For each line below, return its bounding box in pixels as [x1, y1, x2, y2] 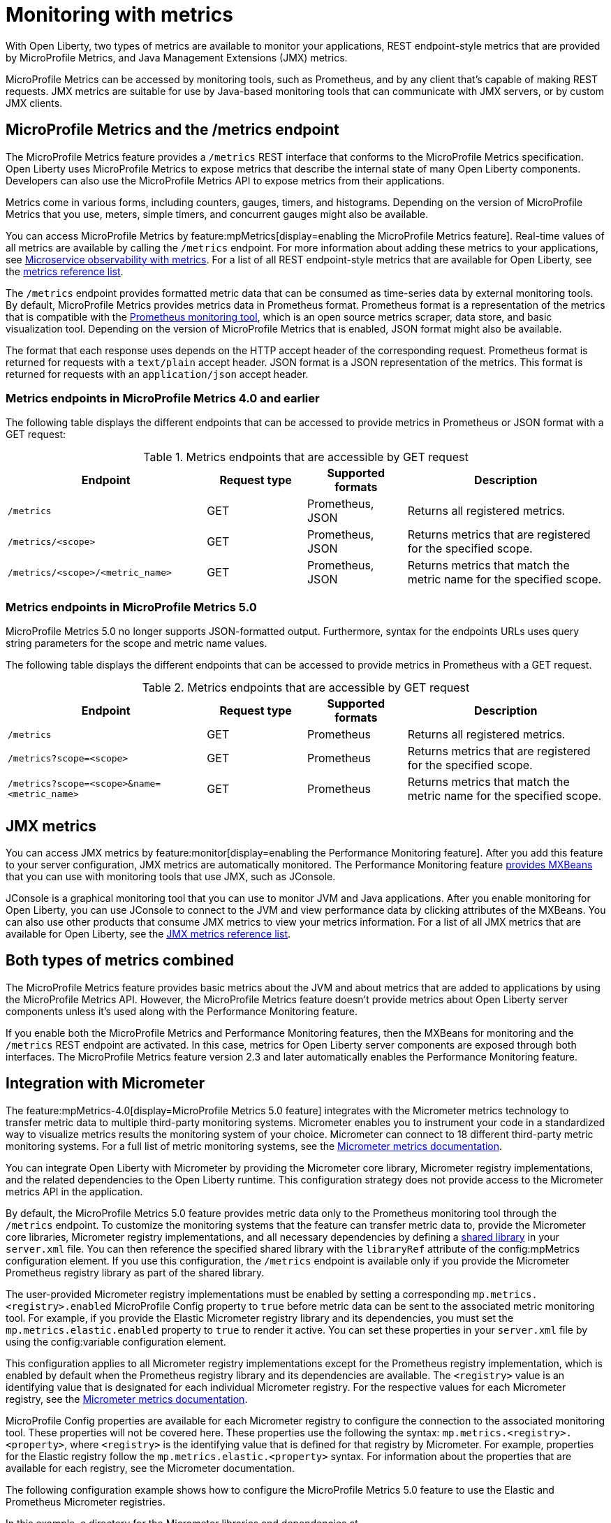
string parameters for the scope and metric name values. [6, 637, 267, 650]
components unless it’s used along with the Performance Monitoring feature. [6, 1005, 358, 1017]
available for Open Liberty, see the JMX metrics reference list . [6, 927, 291, 940]
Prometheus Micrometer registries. [6, 1495, 165, 1508]
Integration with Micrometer [6, 1074, 205, 1093]
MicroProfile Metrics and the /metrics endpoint [6, 121, 339, 139]
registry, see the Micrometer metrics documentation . [6, 1392, 248, 1405]
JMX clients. [6, 96, 63, 109]
